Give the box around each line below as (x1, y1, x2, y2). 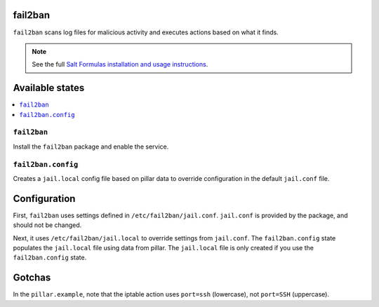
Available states (13, 82, 85, 94)
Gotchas (13, 272, 51, 284)
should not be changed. (13, 221, 82, 229)
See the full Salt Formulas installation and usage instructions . (32, 60, 208, 69)
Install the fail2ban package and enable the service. (13, 142, 169, 151)
